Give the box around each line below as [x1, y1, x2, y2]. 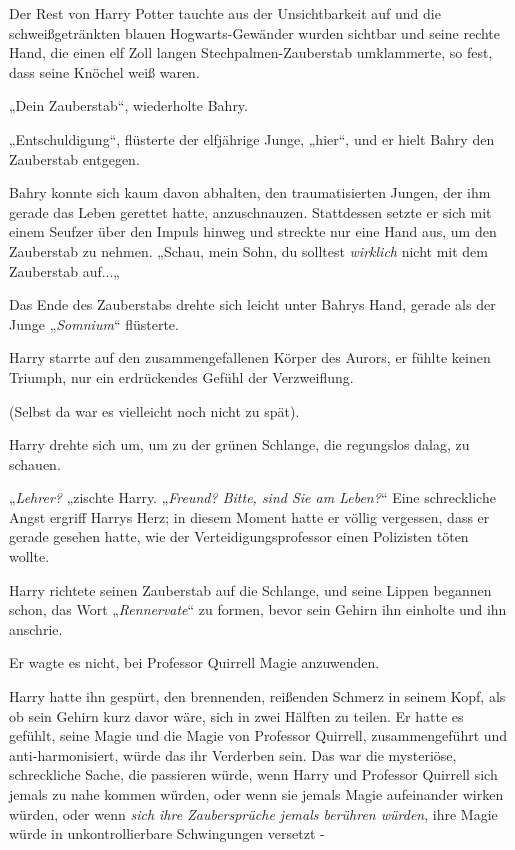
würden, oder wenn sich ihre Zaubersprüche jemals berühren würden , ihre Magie [9, 803, 498, 824]
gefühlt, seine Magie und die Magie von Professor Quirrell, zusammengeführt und [9, 725, 508, 746]
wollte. [9, 546, 50, 567]
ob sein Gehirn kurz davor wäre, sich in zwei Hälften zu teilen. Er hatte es [9, 705, 464, 726]
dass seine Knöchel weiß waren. [9, 61, 200, 82]
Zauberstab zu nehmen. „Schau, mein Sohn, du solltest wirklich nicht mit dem [9, 240, 488, 261]
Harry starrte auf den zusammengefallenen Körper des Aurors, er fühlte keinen [9, 347, 491, 368]
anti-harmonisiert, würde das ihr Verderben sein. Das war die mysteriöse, [9, 744, 457, 765]
